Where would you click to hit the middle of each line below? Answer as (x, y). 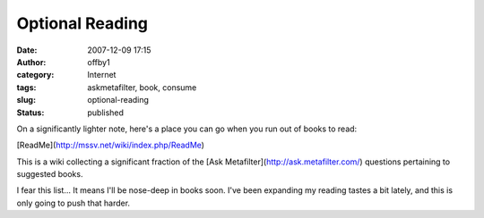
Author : (31, 62)
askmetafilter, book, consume (142, 87)
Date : (27, 50)
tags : (26, 87)
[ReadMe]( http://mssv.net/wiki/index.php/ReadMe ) (111, 145)
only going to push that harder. (73, 203)
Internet (102, 75)
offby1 (99, 62)
